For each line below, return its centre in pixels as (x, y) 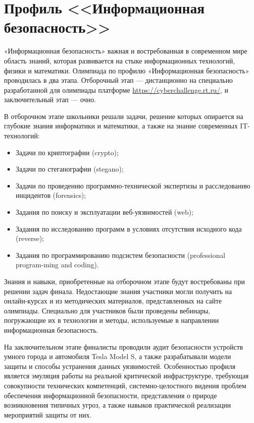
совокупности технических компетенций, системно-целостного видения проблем (125, 385)
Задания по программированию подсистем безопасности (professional (120, 255)
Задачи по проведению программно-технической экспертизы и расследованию (133, 185)
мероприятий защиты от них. (48, 414)
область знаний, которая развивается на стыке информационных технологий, (120, 60)
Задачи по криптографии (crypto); (67, 152)
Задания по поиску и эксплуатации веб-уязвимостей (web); (104, 212)
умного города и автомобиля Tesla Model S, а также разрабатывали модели (118, 356)
